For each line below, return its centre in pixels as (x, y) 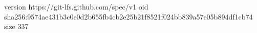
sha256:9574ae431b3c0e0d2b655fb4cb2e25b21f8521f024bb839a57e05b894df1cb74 (128, 16)
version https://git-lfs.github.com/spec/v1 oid (76, 6)
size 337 (16, 26)
